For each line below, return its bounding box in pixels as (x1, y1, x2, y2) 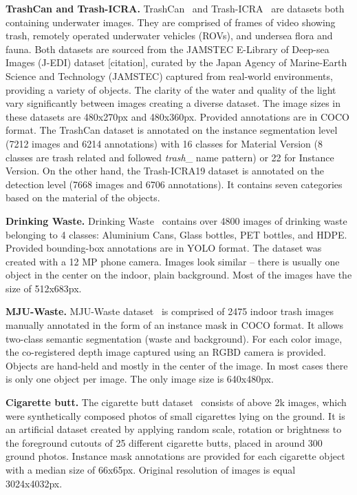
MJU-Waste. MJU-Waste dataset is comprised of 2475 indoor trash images (6, 304, 334, 319)
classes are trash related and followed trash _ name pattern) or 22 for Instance (6, 150, 334, 164)
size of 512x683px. (6, 281, 82, 295)
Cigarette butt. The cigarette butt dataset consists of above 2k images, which (6, 395, 347, 410)
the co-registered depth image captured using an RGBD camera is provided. (6, 345, 326, 359)
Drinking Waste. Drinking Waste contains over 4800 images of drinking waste (6, 213, 347, 228)
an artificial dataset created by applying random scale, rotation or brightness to (6, 422, 342, 436)
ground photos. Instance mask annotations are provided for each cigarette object (6, 449, 345, 463)
